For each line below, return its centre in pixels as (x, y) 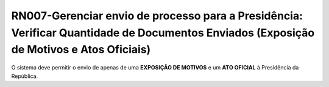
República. (25, 76)
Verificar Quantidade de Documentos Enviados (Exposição (163, 33)
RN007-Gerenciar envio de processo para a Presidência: (157, 16)
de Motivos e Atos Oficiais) (81, 50)
